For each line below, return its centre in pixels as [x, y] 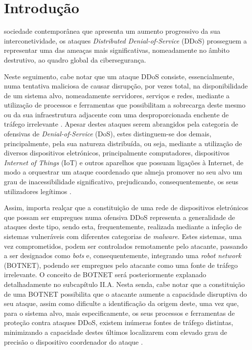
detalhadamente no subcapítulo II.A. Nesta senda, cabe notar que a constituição [125, 284]
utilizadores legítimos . [38, 191]
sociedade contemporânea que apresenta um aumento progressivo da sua [112, 31]
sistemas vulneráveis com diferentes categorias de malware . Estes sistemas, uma [123, 236]
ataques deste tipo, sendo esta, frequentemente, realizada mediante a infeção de [123, 227]
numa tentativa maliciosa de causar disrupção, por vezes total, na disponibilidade [126, 86]
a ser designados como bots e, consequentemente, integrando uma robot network [123, 255]
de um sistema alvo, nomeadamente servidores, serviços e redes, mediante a [117, 95]
